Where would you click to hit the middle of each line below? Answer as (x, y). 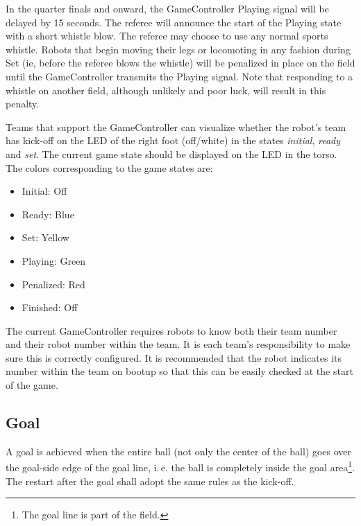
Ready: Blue (48, 214)
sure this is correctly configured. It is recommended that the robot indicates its (174, 357)
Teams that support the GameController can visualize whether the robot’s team (176, 126)
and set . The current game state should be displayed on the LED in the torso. (171, 154)
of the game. (32, 385)
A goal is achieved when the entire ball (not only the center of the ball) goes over (179, 451)
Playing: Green (54, 260)
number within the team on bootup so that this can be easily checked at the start (179, 371)
